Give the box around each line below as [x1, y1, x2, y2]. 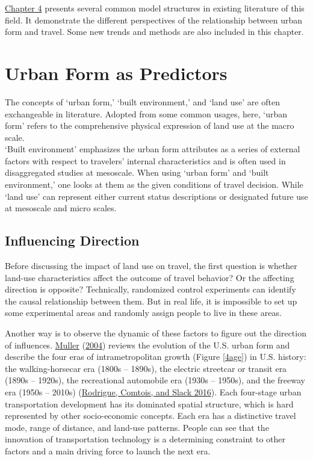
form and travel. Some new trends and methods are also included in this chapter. [5, 25, 304, 38]
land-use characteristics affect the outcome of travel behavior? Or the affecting [5, 271, 294, 283]
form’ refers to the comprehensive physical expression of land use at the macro [5, 119, 294, 132]
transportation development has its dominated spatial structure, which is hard [5, 397, 294, 410]
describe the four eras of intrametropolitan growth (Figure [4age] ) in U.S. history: [5, 350, 306, 363]
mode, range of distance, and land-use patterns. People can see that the [5, 421, 269, 433]
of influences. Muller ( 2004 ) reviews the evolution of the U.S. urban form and [5, 338, 290, 351]
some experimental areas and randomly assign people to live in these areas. [5, 306, 282, 319]
